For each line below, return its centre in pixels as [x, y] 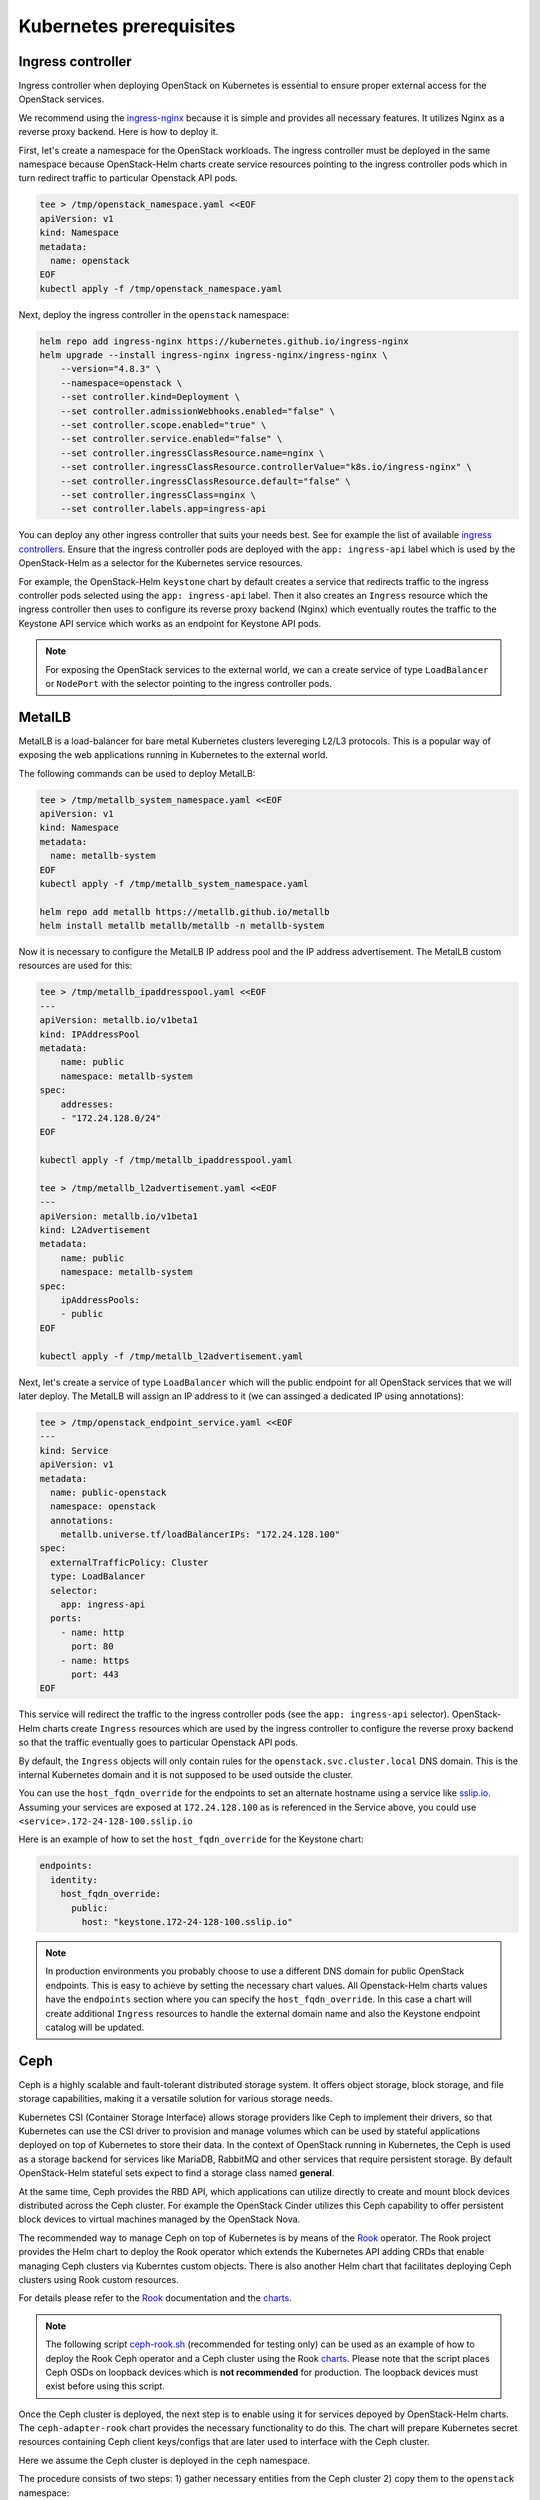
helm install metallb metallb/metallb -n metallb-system [182, 926]
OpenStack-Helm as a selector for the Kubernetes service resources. [161, 563]
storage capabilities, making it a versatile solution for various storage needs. [175, 2099]
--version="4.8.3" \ [111, 369]
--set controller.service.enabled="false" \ [171, 439]
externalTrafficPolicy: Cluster [129, 1562]
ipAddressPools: [100, 1300]
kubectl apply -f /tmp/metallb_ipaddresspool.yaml [166, 1160]
